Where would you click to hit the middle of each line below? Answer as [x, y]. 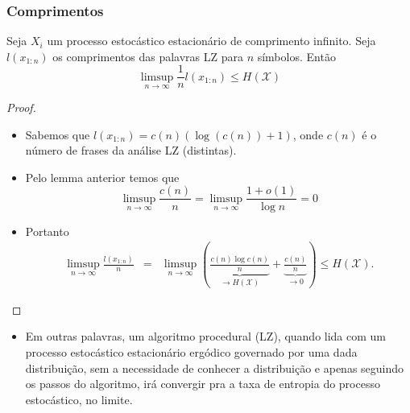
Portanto [47, 231]
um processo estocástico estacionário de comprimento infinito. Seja [211, 41]
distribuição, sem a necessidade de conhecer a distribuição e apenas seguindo [215, 368]
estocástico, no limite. [79, 399]
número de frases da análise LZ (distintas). [131, 150]
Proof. [21, 107]
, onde [308, 134]
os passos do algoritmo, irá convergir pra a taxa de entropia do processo [203, 384]
